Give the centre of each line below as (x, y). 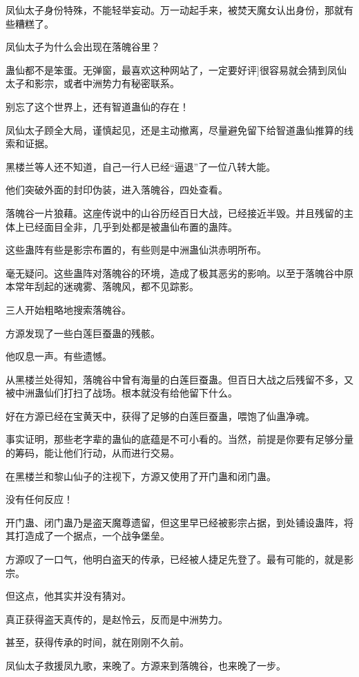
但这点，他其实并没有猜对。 (68, 596)
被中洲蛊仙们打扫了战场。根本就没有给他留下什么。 (122, 393)
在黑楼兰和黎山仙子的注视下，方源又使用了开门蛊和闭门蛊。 (141, 476)
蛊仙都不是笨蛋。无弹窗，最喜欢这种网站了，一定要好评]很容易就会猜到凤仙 (176, 69)
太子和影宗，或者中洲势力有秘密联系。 (93, 83)
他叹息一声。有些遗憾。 (59, 356)
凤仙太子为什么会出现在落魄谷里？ (83, 47)
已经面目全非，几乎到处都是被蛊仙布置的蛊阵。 (131, 226)
